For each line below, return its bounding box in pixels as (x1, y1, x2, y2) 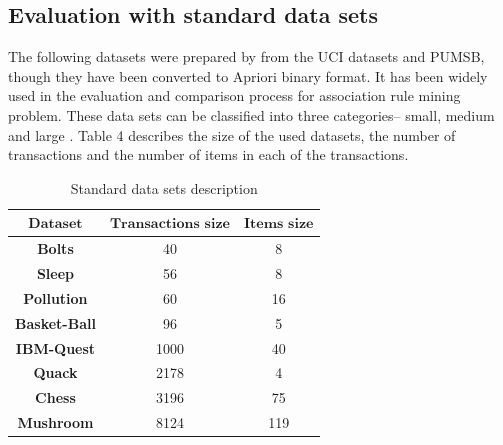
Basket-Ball (15, 312, 96, 333)
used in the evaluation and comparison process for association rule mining (8, 85, 461, 106)
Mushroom (17, 412, 94, 433)
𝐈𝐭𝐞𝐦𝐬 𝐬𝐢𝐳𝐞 (243, 217, 314, 232)
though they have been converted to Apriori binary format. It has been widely (8, 65, 488, 86)
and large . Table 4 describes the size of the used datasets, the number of (8, 124, 456, 145)
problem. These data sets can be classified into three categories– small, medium (8, 104, 495, 125)
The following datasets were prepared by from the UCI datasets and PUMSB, (8, 46, 485, 67)
